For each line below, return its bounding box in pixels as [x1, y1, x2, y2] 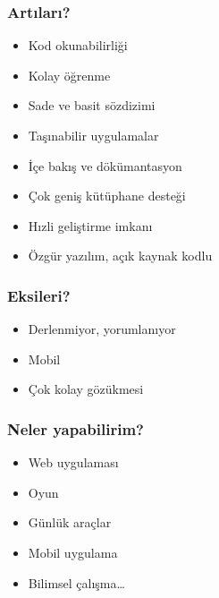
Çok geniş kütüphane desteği [28, 186, 186, 205]
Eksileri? [7, 284, 71, 306]
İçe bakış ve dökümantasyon [28, 156, 182, 175]
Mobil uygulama [28, 542, 118, 561]
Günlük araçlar [28, 513, 112, 532]
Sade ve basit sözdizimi [28, 96, 156, 115]
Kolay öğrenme [28, 65, 111, 84]
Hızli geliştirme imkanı [28, 216, 153, 235]
